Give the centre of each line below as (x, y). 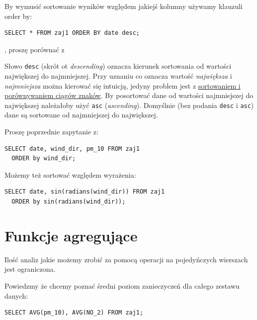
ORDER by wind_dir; (44, 159)
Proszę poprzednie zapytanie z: (51, 132)
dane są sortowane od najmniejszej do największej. (81, 115)
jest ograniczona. (30, 269)
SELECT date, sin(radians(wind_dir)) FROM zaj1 (85, 192)
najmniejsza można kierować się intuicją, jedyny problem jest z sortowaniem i (123, 85)
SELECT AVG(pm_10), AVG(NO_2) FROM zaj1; (74, 313)
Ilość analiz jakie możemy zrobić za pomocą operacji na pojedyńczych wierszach (126, 259)
